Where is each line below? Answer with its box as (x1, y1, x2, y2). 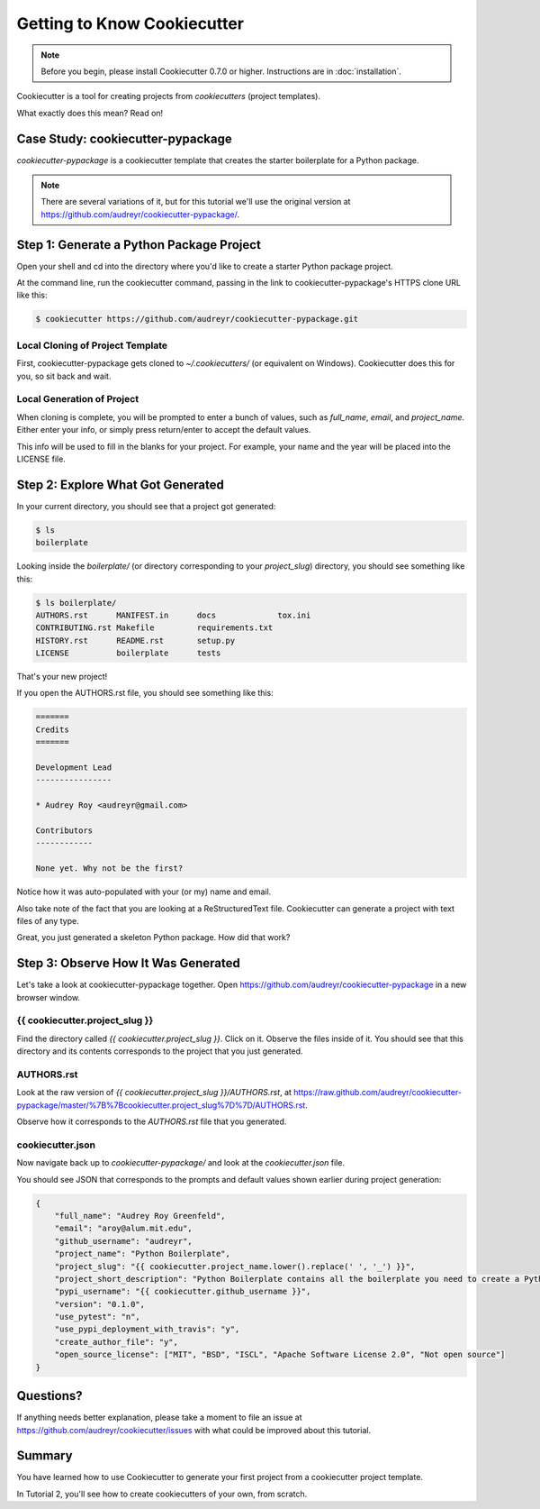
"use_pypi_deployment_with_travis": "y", (54, 1324, 240, 1334)
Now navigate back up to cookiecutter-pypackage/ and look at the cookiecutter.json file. (16, 1157, 346, 1168)
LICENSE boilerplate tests (35, 648, 221, 658)
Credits (35, 724, 69, 735)
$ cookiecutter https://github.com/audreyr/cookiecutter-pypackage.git (35, 314, 359, 325)
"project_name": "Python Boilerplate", (54, 1248, 231, 1259)
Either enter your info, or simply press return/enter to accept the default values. (16, 425, 311, 435)
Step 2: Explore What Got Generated (16, 477, 225, 492)
